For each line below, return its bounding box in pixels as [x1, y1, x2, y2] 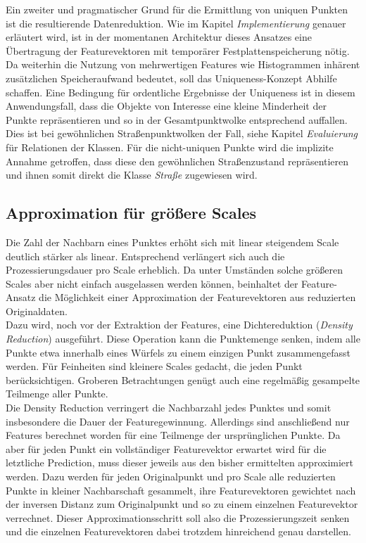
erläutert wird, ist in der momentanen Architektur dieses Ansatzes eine [6, 30, 312, 44]
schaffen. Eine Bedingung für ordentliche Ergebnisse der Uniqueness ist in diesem [6, 84, 355, 99]
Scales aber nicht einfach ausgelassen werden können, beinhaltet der [6, 276, 298, 290]
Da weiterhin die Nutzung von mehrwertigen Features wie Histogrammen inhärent [6, 57, 360, 72]
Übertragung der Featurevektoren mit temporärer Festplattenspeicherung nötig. [6, 43, 350, 58]
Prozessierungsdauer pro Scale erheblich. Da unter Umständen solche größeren [6, 262, 343, 277]
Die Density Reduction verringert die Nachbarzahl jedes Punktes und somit [6, 400, 332, 415]
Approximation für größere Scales [6, 202, 257, 224]
